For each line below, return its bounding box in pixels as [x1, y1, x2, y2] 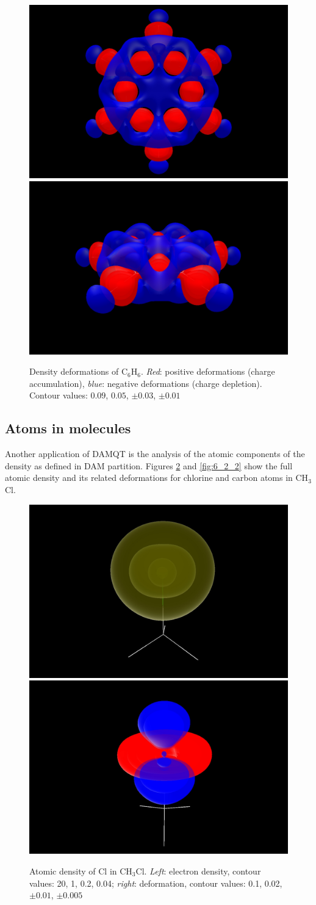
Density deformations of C [29, 365, 127, 378]
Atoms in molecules [5, 419, 131, 438]
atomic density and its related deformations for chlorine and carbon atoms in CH [5, 471, 309, 484]
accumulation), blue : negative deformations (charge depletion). [29, 377, 262, 389]
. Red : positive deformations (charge [140, 365, 275, 378]
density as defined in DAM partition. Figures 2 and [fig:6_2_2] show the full [5, 459, 293, 472]
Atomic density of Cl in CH [29, 864, 132, 877]
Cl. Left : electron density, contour [135, 864, 261, 877]
